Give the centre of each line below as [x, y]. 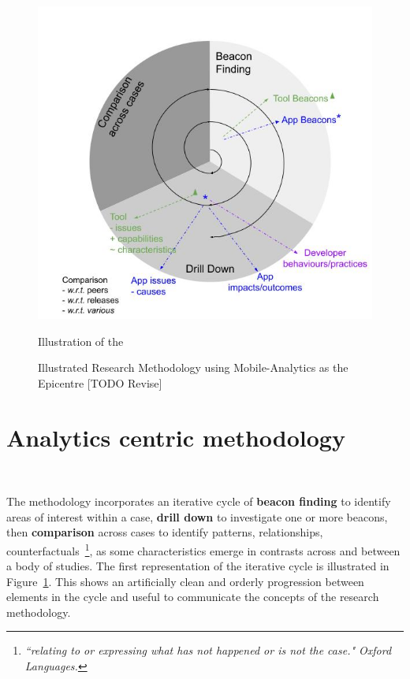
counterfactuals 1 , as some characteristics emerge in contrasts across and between [203, 549]
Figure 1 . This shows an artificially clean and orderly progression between [185, 581]
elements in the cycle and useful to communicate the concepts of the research [193, 597]
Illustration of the [81, 341]
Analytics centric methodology [176, 437]
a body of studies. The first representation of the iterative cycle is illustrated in [198, 566]
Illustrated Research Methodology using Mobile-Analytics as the [193, 367]
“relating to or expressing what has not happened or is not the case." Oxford [208, 650]
